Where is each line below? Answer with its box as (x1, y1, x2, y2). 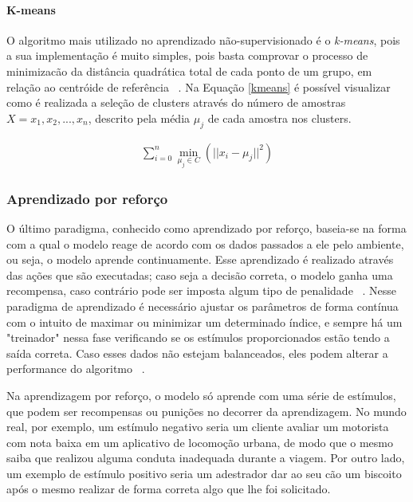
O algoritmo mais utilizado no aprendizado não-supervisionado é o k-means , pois (6, 31, 400, 48)
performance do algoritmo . (6, 360, 145, 377)
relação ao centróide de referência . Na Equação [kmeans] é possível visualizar (6, 78, 391, 95)
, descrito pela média (88, 109, 191, 126)
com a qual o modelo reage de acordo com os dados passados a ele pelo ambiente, (6, 235, 404, 252)
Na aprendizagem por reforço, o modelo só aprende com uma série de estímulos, (6, 386, 396, 403)
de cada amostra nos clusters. (207, 109, 352, 126)
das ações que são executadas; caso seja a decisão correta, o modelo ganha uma (6, 266, 393, 283)
